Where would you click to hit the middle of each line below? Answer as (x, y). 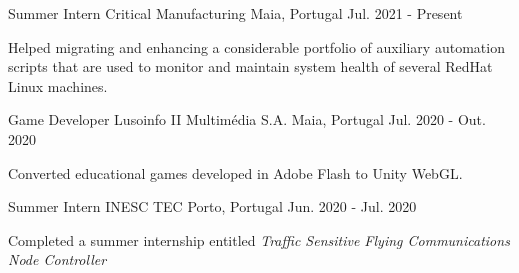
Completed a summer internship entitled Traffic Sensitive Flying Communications (259, 239)
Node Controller (57, 259)
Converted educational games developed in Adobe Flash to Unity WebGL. (235, 172)
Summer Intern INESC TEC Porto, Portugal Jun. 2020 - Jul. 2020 (212, 206)
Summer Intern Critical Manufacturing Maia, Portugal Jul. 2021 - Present (235, 13)
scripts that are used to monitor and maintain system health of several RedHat (250, 66)
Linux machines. (58, 85)
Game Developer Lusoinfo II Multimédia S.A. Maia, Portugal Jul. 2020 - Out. (247, 119)
